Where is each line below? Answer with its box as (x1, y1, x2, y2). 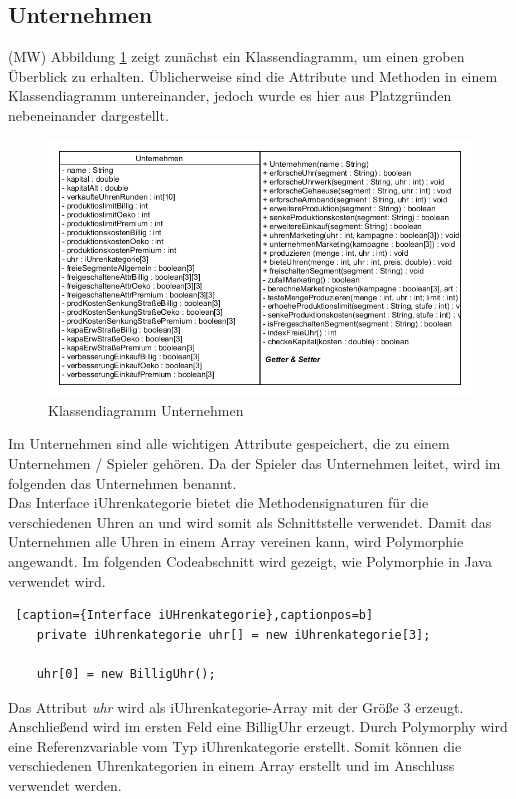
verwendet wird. (8, 570, 106, 591)
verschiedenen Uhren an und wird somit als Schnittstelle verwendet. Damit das (8, 511, 492, 532)
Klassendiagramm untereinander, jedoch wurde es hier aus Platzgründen (8, 85, 452, 106)
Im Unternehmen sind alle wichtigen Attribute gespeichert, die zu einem (8, 433, 450, 454)
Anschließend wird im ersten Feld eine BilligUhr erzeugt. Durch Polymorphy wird (8, 716, 508, 737)
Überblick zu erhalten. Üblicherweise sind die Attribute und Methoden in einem (8, 65, 498, 86)
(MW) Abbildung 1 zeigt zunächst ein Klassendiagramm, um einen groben (8, 46, 465, 67)
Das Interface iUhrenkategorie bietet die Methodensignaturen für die (8, 492, 429, 513)
